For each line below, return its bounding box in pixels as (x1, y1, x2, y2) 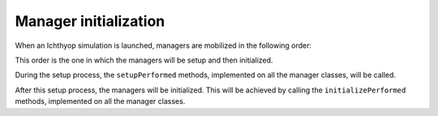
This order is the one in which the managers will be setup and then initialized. (15, 55, 273, 65)
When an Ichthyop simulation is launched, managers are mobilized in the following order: (15, 41, 312, 50)
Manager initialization (15, 12, 165, 30)
